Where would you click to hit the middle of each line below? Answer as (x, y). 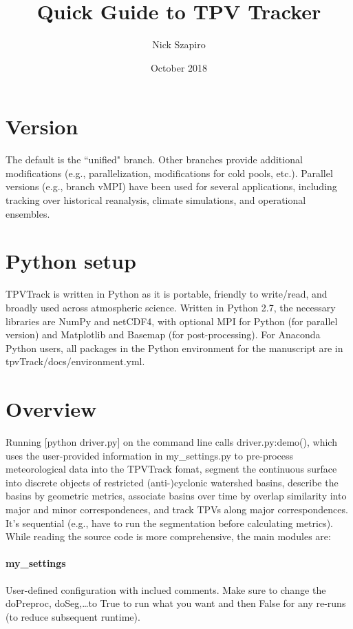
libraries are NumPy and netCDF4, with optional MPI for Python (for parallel (172, 321)
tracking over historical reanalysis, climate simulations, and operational (156, 200)
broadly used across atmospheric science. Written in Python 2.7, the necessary (171, 307)
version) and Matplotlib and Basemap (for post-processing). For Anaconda (163, 334)
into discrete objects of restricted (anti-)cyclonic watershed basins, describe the (172, 482)
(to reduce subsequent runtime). (73, 616)
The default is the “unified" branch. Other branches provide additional (154, 159)
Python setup (71, 261)
